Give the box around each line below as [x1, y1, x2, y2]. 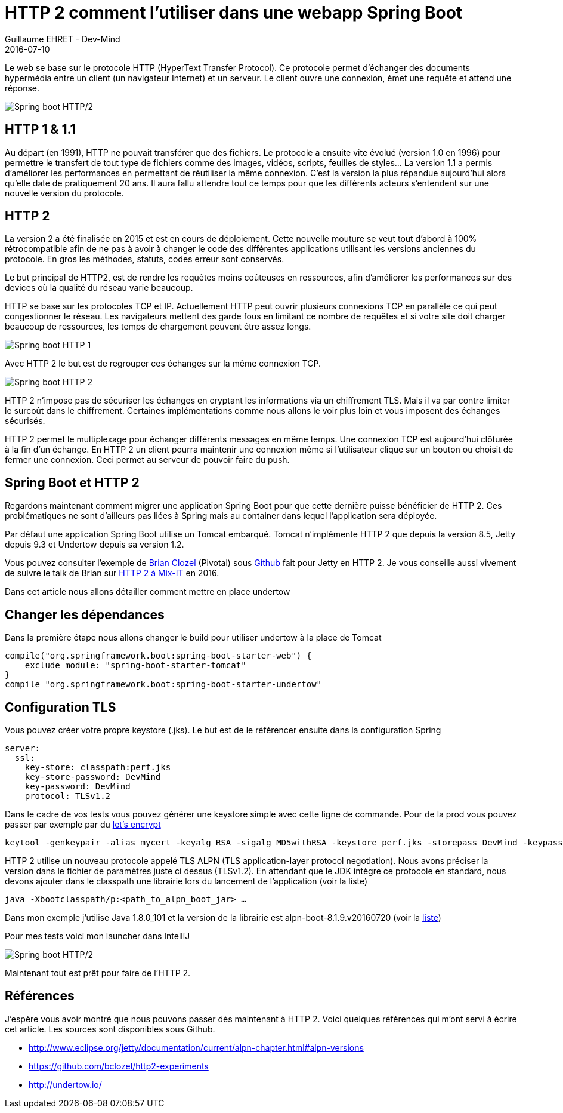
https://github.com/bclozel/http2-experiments [29, 1060, 209, 1071]
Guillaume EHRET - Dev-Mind [5, 33, 120, 44]
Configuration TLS [5, 699, 116, 715]
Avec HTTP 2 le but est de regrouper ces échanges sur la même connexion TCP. [5, 358, 321, 369]
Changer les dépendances [5, 607, 165, 622]
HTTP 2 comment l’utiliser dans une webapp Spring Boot [5, 2, 463, 23]
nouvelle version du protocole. [5, 187, 124, 198]
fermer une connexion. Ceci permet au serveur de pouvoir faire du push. [5, 454, 290, 465]
